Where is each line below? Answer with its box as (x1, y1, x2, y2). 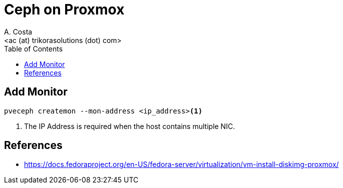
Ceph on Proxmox (4, 1, 125, 18)
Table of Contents (4, 44, 63, 53)
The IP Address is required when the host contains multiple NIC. (24, 121, 235, 130)
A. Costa (4, 27, 33, 36)
